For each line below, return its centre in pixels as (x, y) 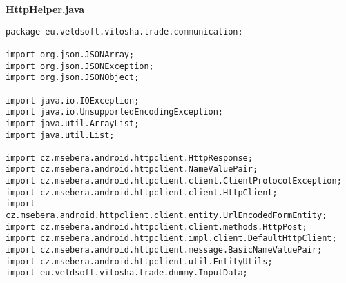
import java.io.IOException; (73, 100)
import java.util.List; (60, 135)
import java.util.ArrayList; (73, 123)
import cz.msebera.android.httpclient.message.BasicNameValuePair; (164, 250)
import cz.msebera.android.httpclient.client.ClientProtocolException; (174, 181)
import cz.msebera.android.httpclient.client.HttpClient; (142, 192)
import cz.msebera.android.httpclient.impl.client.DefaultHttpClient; (171, 238)
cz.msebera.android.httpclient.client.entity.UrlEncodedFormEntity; (166, 216)
